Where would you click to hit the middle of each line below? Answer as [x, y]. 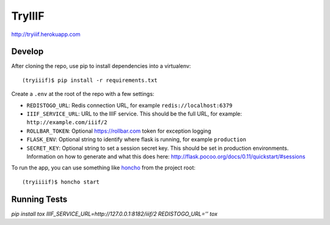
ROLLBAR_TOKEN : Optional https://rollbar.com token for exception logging [119, 131]
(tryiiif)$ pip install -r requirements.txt [90, 80]
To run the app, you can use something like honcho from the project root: [103, 168]
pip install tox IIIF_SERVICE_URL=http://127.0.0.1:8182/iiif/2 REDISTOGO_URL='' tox [115, 213]
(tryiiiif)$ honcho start [61, 182]
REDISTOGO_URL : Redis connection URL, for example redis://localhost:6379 [130, 105]
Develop [28, 52]
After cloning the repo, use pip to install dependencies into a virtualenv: [101, 66]
